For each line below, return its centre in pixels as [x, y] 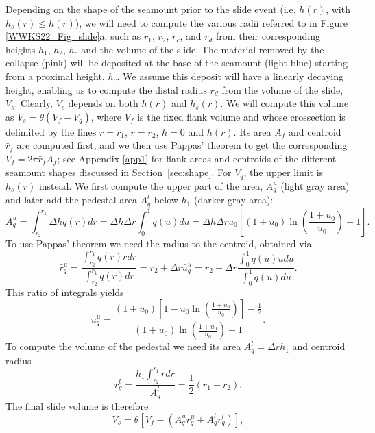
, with [338, 9]
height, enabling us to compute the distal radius [106, 89]
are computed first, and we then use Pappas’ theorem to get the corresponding [182, 145]
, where [106, 116]
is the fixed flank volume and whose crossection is [241, 116]
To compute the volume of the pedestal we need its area [123, 346]
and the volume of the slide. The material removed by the [203, 49]
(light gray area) [315, 185]
